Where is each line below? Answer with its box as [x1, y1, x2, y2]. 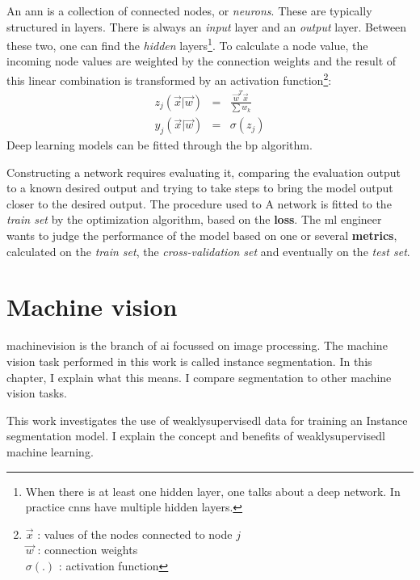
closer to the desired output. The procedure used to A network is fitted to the [6, 195, 392, 212]
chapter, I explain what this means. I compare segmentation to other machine [6, 368, 392, 385]
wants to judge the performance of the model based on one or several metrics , [6, 227, 397, 244]
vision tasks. [6, 385, 67, 401]
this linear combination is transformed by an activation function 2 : [6, 69, 332, 88]
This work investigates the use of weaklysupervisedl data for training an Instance [6, 411, 408, 428]
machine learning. [6, 443, 94, 460]
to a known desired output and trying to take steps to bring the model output [6, 179, 393, 196]
